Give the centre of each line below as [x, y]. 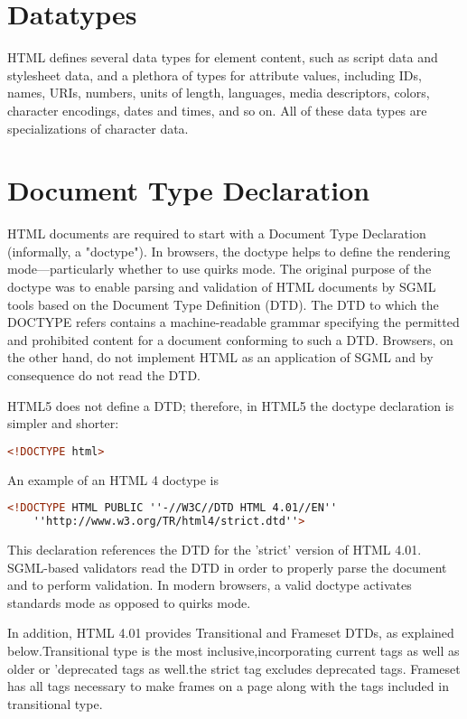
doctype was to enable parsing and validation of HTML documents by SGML [222, 286]
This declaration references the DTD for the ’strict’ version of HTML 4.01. [215, 549]
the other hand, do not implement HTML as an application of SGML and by [220, 357]
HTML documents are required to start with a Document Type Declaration [217, 233]
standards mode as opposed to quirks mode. [129, 602]
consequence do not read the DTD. [104, 374]
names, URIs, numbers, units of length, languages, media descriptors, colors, [219, 93]
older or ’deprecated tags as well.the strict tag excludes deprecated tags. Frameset [234, 668]
